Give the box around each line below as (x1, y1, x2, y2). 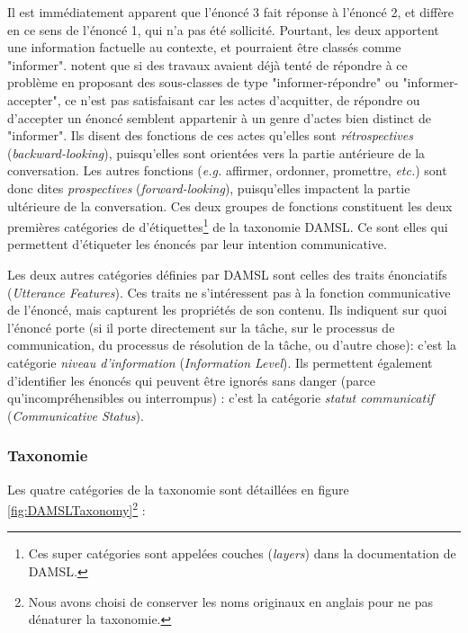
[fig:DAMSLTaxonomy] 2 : (7, 498, 146, 519)
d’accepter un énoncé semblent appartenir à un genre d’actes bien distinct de (7, 108, 431, 127)
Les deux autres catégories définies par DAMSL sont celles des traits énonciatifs (7, 264, 447, 283)
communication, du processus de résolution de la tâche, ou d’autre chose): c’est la (7, 335, 457, 354)
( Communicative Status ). (7, 406, 144, 424)
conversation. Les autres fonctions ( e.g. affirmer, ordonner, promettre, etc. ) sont (7, 161, 447, 180)
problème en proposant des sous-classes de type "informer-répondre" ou (7, 73, 399, 92)
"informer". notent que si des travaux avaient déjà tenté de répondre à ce (7, 55, 408, 74)
